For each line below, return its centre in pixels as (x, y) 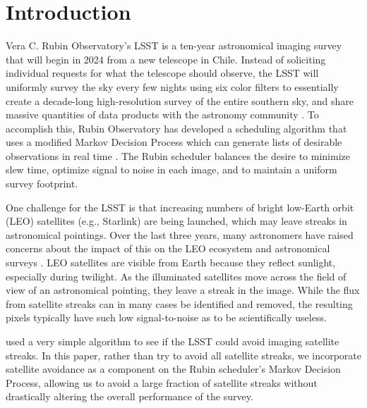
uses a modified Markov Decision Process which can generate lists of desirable (174, 142)
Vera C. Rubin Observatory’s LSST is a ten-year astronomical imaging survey (174, 45)
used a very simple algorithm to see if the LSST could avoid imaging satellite (173, 341)
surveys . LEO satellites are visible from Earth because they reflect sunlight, (171, 262)
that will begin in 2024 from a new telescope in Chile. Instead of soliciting (166, 59)
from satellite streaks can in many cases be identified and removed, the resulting (179, 303)
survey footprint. (42, 184)
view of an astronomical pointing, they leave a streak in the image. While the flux (183, 290)
